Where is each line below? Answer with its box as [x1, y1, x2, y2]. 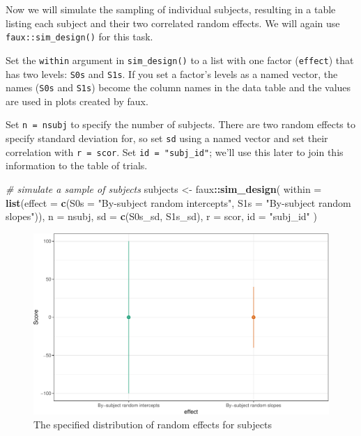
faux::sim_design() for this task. [6, 29, 153, 44]
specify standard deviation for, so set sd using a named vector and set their [6, 131, 328, 146]
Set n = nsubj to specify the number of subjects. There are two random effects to [6, 117, 355, 132]
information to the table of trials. [6, 158, 148, 173]
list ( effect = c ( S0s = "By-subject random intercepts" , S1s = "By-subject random [6, 195, 351, 210]
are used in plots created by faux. [6, 93, 148, 108]
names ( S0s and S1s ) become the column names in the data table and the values [6, 80, 351, 95]
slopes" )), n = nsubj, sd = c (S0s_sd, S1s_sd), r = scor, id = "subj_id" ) [6, 209, 317, 224]
